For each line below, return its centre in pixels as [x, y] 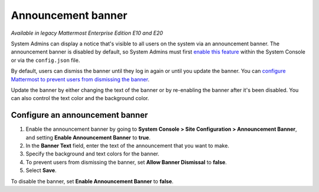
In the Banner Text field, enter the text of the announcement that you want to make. [128, 145]
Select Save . [41, 170]
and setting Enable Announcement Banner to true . [88, 137]
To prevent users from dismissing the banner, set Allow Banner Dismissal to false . [126, 162]
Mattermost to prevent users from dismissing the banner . [80, 79]
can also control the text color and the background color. [80, 98]
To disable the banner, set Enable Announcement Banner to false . [92, 181]
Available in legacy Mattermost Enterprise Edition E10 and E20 [87, 33]
